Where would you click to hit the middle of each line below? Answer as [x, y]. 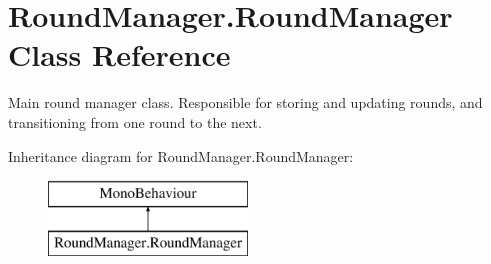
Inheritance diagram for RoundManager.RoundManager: [181, 155]
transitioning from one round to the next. [135, 121]
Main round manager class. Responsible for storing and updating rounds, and [245, 102]
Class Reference [119, 54]
